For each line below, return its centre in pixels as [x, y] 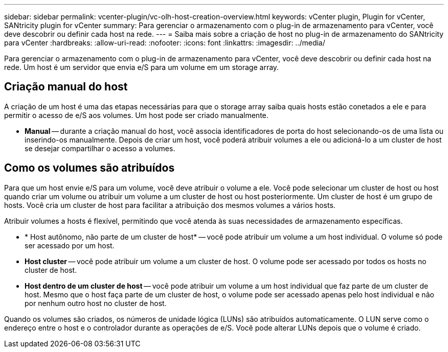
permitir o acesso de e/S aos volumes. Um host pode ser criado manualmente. [136, 115]
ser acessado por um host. [70, 245]
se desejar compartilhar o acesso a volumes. [100, 148]
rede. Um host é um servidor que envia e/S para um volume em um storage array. [142, 67]
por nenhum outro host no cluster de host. [96, 303]
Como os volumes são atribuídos [89, 168]
